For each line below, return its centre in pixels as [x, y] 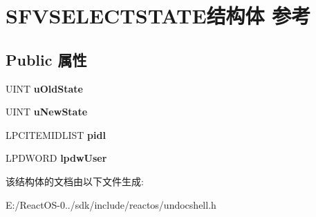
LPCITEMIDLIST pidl [56, 134]
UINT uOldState [44, 88]
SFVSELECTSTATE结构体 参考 [158, 16]
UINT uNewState [47, 112]
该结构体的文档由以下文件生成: [75, 181]
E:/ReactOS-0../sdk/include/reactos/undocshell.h [111, 204]
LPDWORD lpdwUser [56, 158]
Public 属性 [46, 59]
